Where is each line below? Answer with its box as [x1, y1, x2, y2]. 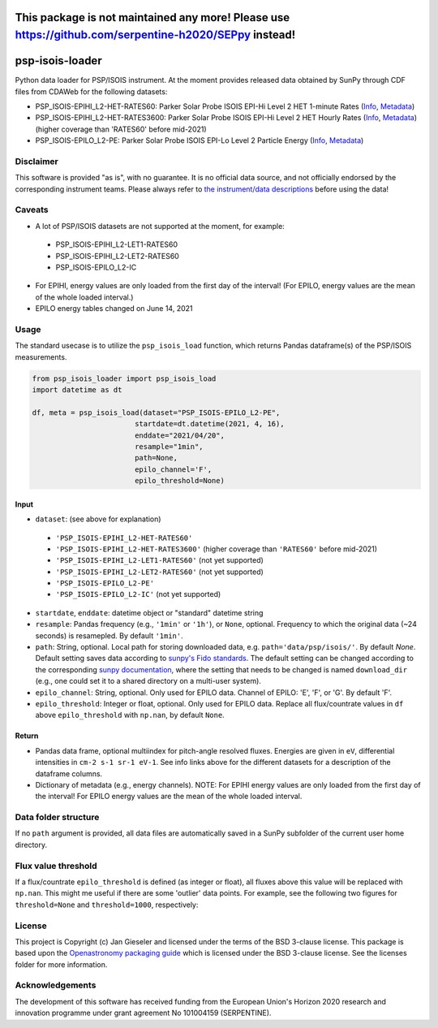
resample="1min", [134, 442, 204, 451]
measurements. [15, 352, 67, 361]
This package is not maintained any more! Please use [15, 11, 290, 24]
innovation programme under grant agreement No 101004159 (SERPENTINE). [15, 1008, 272, 1018]
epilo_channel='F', [134, 464, 213, 474]
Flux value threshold [15, 860, 97, 871]
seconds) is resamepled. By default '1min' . [35, 630, 184, 641]
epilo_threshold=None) [134, 476, 225, 486]
